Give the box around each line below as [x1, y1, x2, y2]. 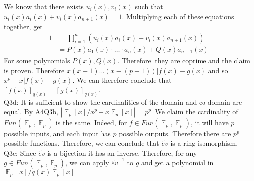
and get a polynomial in [141, 157, 214, 168]
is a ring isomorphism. [170, 137, 238, 148]
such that [135, 1, 163, 11]
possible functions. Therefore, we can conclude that [4, 137, 159, 148]
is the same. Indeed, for [55, 117, 127, 128]
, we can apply [65, 157, 109, 168]
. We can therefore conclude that [72, 75, 172, 85]
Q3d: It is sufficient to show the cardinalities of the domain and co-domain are [4, 96, 242, 107]
